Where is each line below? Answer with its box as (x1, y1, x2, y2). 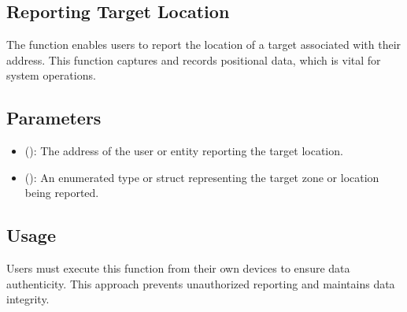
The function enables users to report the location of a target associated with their (6, 36, 401, 53)
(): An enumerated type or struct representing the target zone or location (24, 169, 379, 185)
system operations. (6, 67, 96, 84)
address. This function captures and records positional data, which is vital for (6, 51, 381, 68)
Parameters (6, 106, 102, 130)
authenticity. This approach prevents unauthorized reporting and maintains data (6, 275, 395, 292)
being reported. (24, 184, 99, 201)
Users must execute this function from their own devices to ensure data (6, 260, 350, 277)
